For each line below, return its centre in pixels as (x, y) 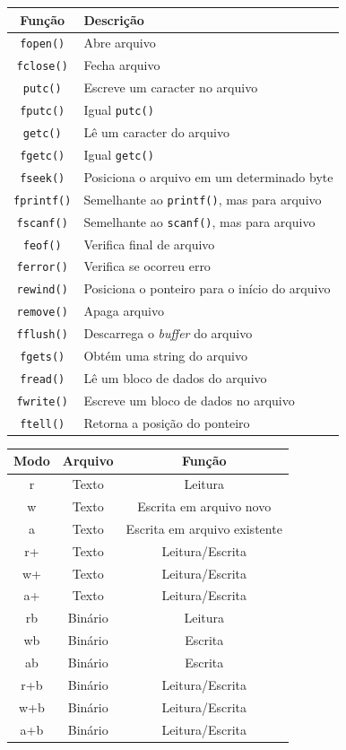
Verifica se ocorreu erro (147, 266)
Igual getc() (119, 154)
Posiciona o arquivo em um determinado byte (208, 176)
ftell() (43, 424)
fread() (43, 379)
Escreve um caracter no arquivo (171, 87)
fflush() (42, 335)
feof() (42, 245)
